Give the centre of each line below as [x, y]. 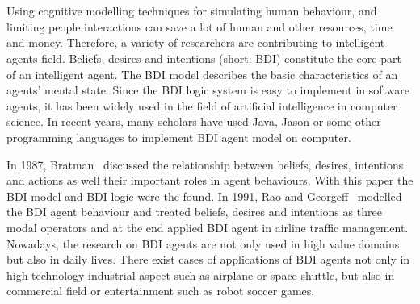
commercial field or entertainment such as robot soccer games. [161, 291]
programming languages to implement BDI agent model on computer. [179, 137]
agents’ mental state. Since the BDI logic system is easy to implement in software [208, 90]
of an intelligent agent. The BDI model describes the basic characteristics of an [202, 74]
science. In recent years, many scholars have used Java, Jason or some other [194, 121]
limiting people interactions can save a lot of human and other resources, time [199, 26]
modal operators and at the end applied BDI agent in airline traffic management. [208, 227]
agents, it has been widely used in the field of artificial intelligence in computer [202, 105]
